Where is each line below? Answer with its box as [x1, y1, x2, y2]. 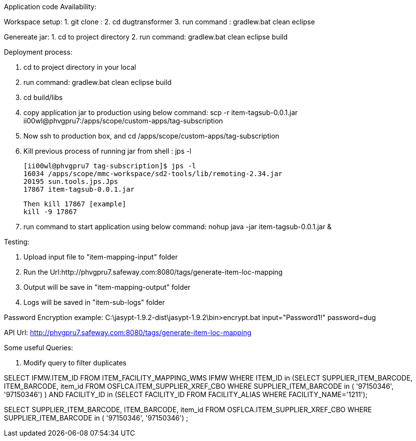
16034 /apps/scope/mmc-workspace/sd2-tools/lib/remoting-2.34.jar [23, 170, 283, 178]
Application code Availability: [4, 2, 97, 11]
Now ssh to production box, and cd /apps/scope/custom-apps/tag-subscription [23, 132, 279, 140]
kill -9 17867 [23, 208, 77, 216]
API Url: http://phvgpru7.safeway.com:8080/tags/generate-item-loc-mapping [4, 328, 252, 337]
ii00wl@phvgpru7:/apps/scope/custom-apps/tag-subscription [23, 117, 223, 125]
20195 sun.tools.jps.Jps [23, 178, 118, 185]
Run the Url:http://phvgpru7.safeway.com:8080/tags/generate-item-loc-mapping [23, 268, 283, 276]
